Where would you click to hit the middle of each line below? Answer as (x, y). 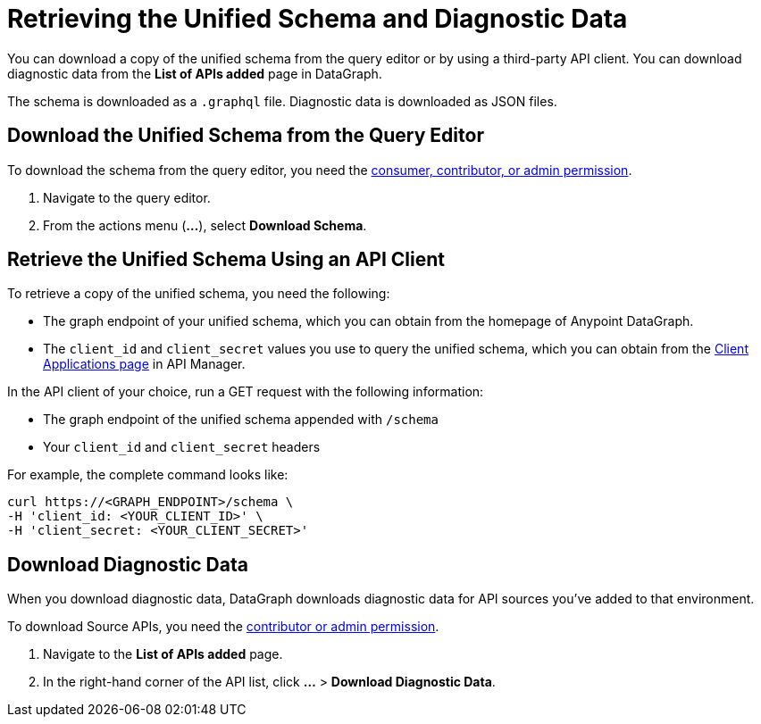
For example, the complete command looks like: (148, 475)
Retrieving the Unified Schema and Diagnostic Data (318, 19)
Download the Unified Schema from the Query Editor (246, 136)
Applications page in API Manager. (144, 364)
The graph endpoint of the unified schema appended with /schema (241, 420)
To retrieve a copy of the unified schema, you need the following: (199, 294)
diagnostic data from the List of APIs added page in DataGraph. (195, 73)
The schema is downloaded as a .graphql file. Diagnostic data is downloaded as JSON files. (282, 101)
